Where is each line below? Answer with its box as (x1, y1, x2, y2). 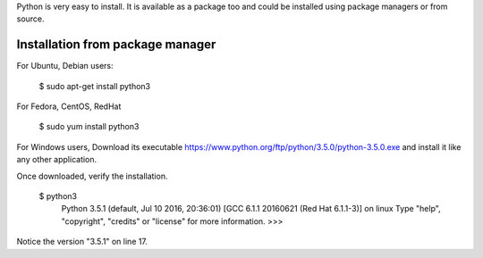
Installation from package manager (16, 37, 216, 53)
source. (16, 13, 45, 24)
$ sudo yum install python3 (38, 121, 140, 132)
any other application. (16, 154, 97, 165)
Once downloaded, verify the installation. (16, 171, 168, 181)
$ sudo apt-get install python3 (38, 80, 151, 91)
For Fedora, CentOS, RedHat (16, 101, 122, 112)
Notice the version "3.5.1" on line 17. (16, 237, 148, 247)
